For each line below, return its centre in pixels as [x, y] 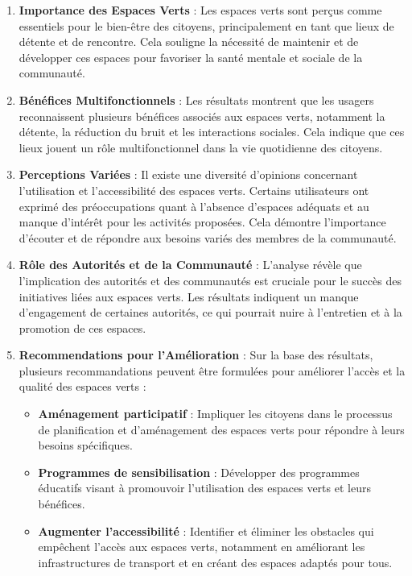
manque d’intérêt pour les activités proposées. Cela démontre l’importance [202, 222]
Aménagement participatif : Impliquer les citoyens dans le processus [215, 414]
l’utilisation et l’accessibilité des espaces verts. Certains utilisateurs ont [194, 190]
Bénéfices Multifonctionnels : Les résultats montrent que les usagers [196, 99]
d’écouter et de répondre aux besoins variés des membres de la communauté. [208, 237]
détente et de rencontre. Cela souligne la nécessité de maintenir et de [189, 41]
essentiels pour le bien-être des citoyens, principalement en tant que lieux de [206, 25]
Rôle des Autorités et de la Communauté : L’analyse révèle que [190, 265]
